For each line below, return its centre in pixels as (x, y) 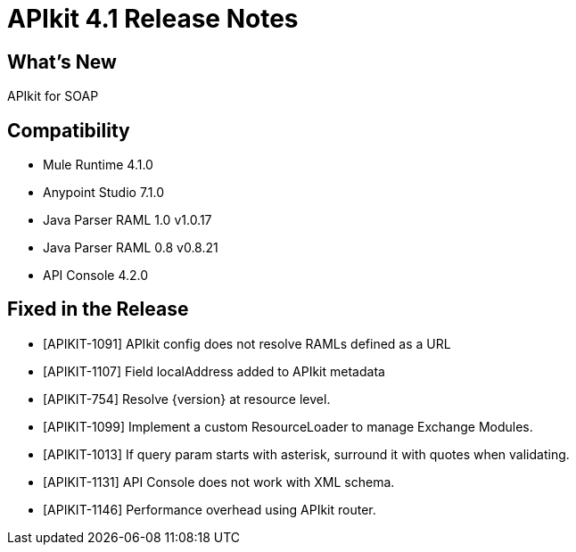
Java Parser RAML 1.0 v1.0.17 (128, 220)
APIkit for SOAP (53, 96)
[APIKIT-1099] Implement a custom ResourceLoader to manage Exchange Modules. (288, 426)
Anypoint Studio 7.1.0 (104, 193)
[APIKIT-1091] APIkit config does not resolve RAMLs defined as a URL (247, 343)
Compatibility (69, 130)
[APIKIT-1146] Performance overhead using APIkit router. (210, 509)
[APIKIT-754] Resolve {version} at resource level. (187, 399)
